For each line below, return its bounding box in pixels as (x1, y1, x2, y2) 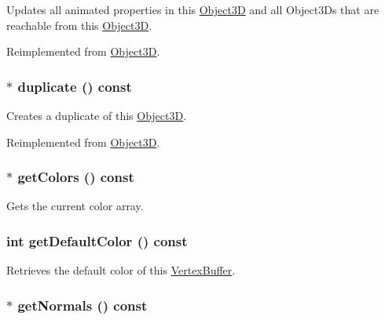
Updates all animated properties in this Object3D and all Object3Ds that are (6, 2, 379, 17)
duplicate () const (17, 76, 132, 96)
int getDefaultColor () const (6, 231, 188, 250)
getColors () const (17, 167, 134, 187)
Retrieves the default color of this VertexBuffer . (6, 262, 236, 278)
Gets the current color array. (6, 198, 144, 214)
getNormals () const (17, 295, 148, 315)
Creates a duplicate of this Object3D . (6, 107, 187, 123)
